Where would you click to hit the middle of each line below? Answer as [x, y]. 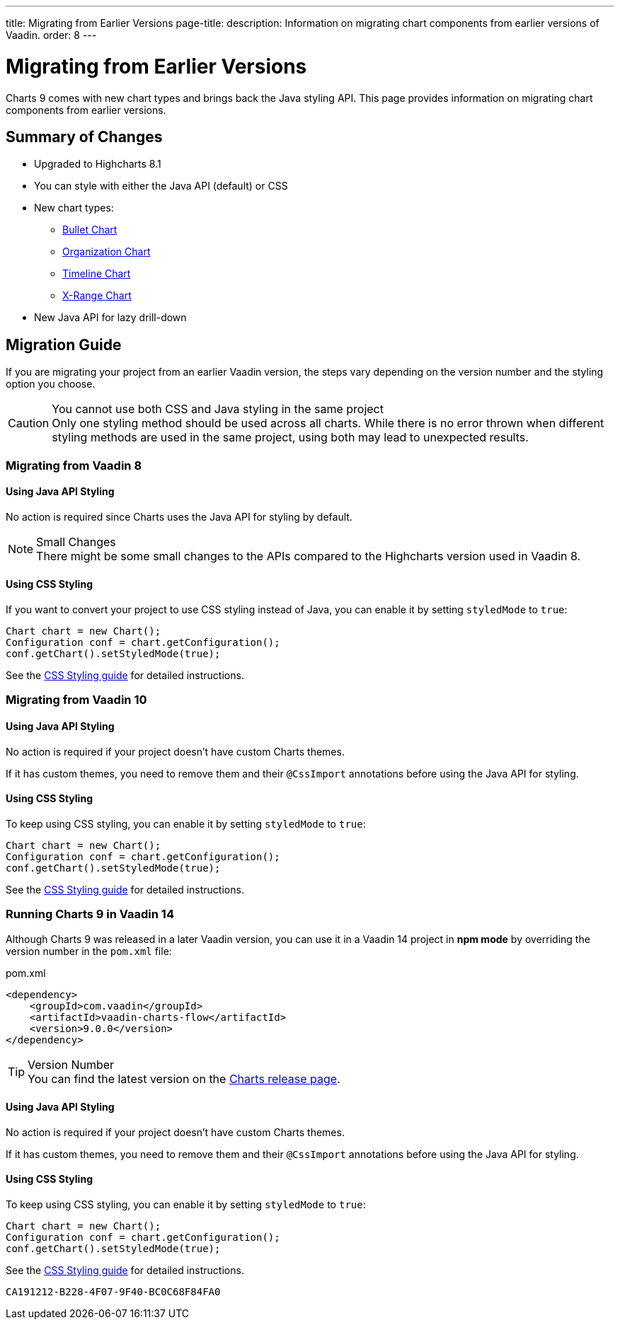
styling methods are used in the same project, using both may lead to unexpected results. [290, 438]
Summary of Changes [84, 137]
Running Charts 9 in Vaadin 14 [90, 914]
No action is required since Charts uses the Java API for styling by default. [179, 516]
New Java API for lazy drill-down [110, 318]
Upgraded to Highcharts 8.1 [98, 164]
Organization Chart [107, 252]
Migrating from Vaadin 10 [76, 700]
